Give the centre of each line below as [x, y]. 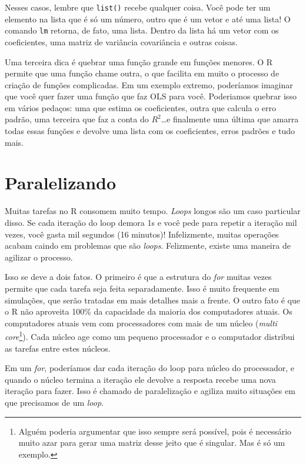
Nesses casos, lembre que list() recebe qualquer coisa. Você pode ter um [138, 7]
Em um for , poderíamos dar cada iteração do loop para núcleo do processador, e [150, 368]
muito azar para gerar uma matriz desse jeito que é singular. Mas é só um [152, 443]
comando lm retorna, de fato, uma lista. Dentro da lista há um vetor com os [142, 30]
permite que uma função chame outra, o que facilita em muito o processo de [142, 73]
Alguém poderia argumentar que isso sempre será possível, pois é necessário [155, 431]
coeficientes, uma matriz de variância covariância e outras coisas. [121, 41]
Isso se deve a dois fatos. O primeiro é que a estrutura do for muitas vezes [138, 277]
